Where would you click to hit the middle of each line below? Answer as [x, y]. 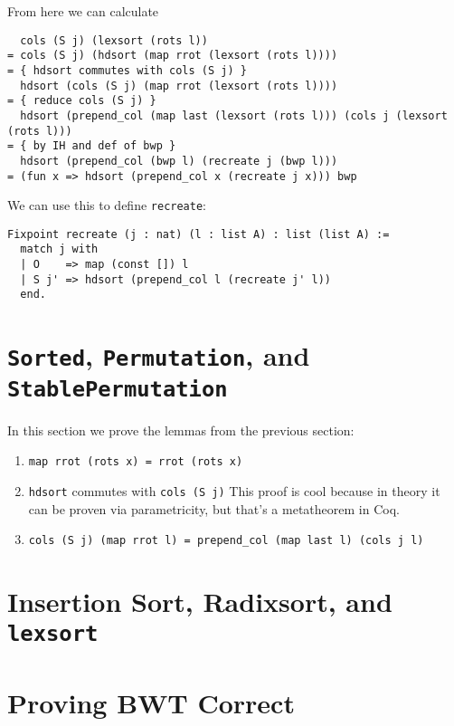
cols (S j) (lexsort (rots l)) [114, 40]
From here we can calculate [83, 11]
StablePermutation [118, 389]
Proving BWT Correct [151, 702]
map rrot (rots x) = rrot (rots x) [136, 462]
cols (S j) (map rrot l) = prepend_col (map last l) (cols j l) [226, 541]
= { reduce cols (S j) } [82, 101]
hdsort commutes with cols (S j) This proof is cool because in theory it [234, 490]
